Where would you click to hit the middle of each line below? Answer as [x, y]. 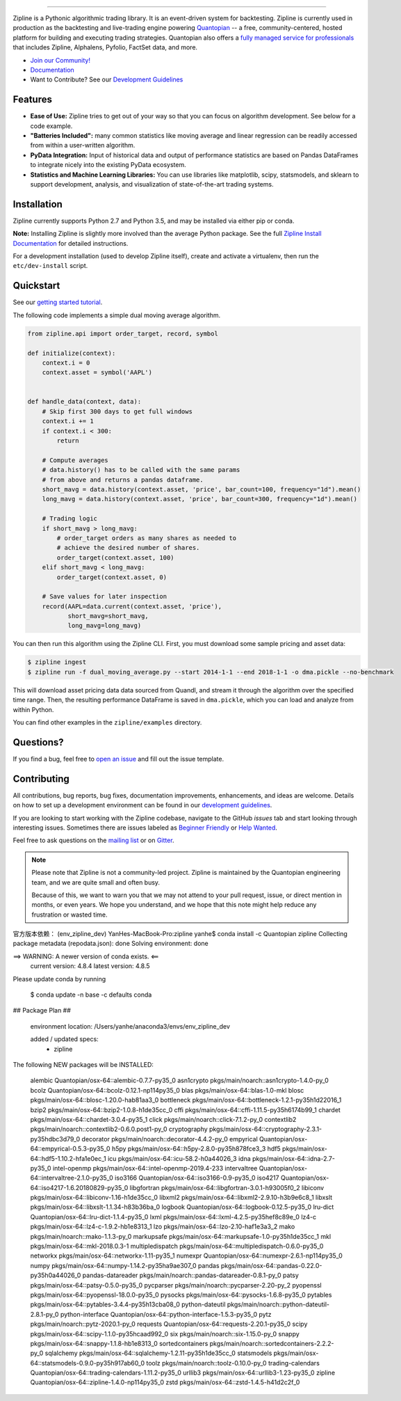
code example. [51, 126]
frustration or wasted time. [69, 915]
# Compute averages [75, 460]
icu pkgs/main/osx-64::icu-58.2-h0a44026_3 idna [180, 1158]
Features [32, 100]
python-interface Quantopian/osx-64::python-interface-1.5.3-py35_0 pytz [166, 1314]
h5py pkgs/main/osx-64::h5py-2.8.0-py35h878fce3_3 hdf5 [196, 1149]
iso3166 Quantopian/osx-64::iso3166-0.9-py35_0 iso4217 [197, 1178]
